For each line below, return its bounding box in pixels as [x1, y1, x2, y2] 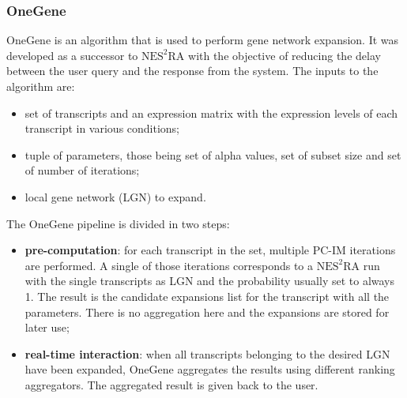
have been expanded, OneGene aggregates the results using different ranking [24, 361, 395, 377]
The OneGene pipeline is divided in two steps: [6, 215, 230, 231]
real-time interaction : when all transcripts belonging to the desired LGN [24, 345, 390, 362]
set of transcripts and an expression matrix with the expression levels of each [24, 104, 398, 121]
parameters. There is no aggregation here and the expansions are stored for [24, 303, 390, 320]
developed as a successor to [6, 47, 138, 63]
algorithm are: [6, 78, 75, 94]
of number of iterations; [24, 162, 140, 178]
